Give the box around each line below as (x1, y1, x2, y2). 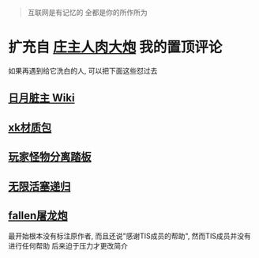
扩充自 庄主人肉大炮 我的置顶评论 (8, 39, 223, 56)
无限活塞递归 (8, 180, 71, 193)
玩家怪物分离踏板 (8, 150, 92, 164)
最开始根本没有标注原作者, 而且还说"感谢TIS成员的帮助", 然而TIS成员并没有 (8, 231, 251, 241)
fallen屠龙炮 (8, 209, 69, 222)
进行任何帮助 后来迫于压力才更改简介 (8, 241, 128, 251)
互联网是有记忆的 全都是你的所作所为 (27, 8, 148, 17)
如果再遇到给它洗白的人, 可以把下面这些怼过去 (8, 66, 158, 75)
